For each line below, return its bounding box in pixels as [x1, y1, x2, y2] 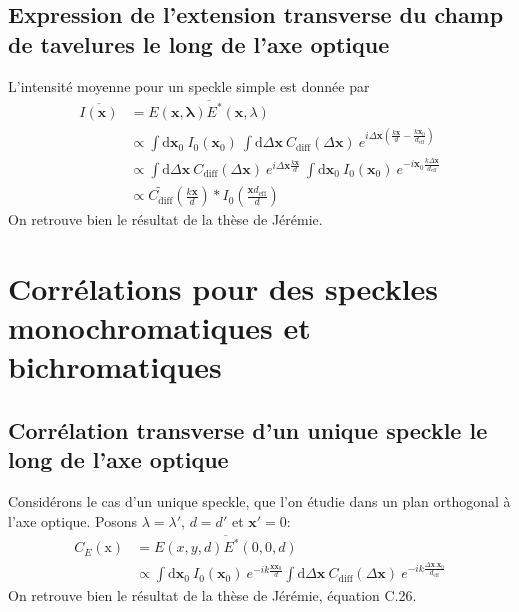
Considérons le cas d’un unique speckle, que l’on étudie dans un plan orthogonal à [8, 491, 511, 512]
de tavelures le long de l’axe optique [8, 28, 390, 59]
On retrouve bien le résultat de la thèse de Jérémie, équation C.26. [8, 585, 417, 606]
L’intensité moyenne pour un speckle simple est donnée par [8, 75, 370, 96]
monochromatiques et [8, 307, 311, 348]
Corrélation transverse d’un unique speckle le [8, 414, 488, 445]
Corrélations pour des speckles [8, 267, 439, 308]
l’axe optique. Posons [8, 510, 138, 531]
